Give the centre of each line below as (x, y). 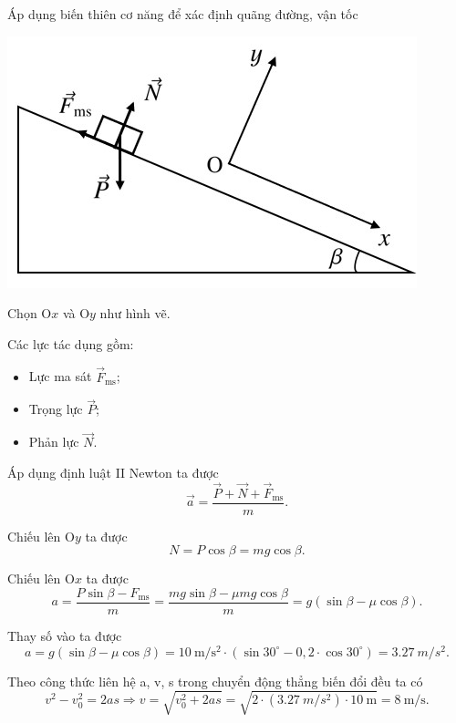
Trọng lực (56, 409)
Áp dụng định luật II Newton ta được (113, 472)
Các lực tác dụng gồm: (71, 343)
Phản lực (54, 442)
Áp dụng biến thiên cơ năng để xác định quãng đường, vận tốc (183, 14)
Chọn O (30, 313)
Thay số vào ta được (65, 635)
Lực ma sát (60, 376)
